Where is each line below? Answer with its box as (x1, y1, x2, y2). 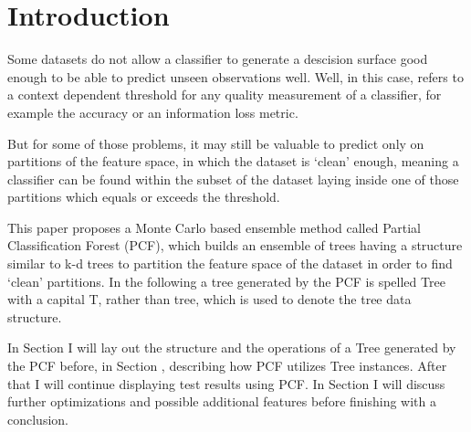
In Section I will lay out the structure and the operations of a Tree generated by (7, 338, 456, 357)
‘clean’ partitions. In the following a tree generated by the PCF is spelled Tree (7, 271, 445, 290)
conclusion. (7, 409, 68, 428)
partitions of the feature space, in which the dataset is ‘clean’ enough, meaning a (7, 152, 459, 171)
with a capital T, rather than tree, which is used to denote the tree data (7, 290, 412, 309)
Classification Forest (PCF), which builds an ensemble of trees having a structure (7, 236, 463, 255)
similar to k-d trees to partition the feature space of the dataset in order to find (7, 254, 453, 273)
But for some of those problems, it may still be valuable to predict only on (7, 133, 424, 153)
